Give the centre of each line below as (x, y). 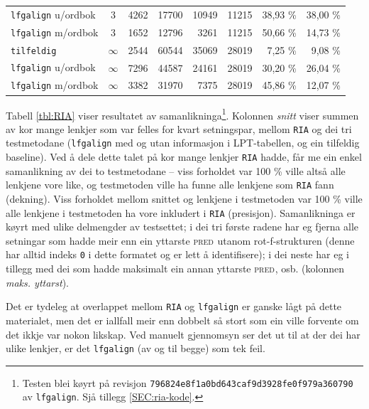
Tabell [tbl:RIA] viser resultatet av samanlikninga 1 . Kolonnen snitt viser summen (182, 114)
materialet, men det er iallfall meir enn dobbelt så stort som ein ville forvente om (182, 320)
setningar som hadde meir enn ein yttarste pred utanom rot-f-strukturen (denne (180, 240)
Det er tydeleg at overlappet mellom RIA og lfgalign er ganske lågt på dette (174, 306)
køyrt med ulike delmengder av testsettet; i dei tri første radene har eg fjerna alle (182, 227)
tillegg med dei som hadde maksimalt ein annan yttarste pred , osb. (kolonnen (175, 269)
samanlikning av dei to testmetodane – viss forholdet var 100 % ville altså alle (176, 170)
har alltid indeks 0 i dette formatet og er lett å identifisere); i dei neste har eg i (177, 254)
